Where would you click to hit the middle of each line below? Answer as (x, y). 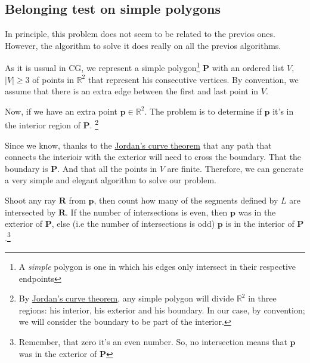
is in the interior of (260, 224)
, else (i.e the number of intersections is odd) (133, 224)
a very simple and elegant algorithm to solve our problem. (111, 180)
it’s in (283, 111)
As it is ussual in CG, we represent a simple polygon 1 (103, 67)
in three (262, 298)
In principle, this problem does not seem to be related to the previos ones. (140, 34)
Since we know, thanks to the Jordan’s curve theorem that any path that (138, 145)
